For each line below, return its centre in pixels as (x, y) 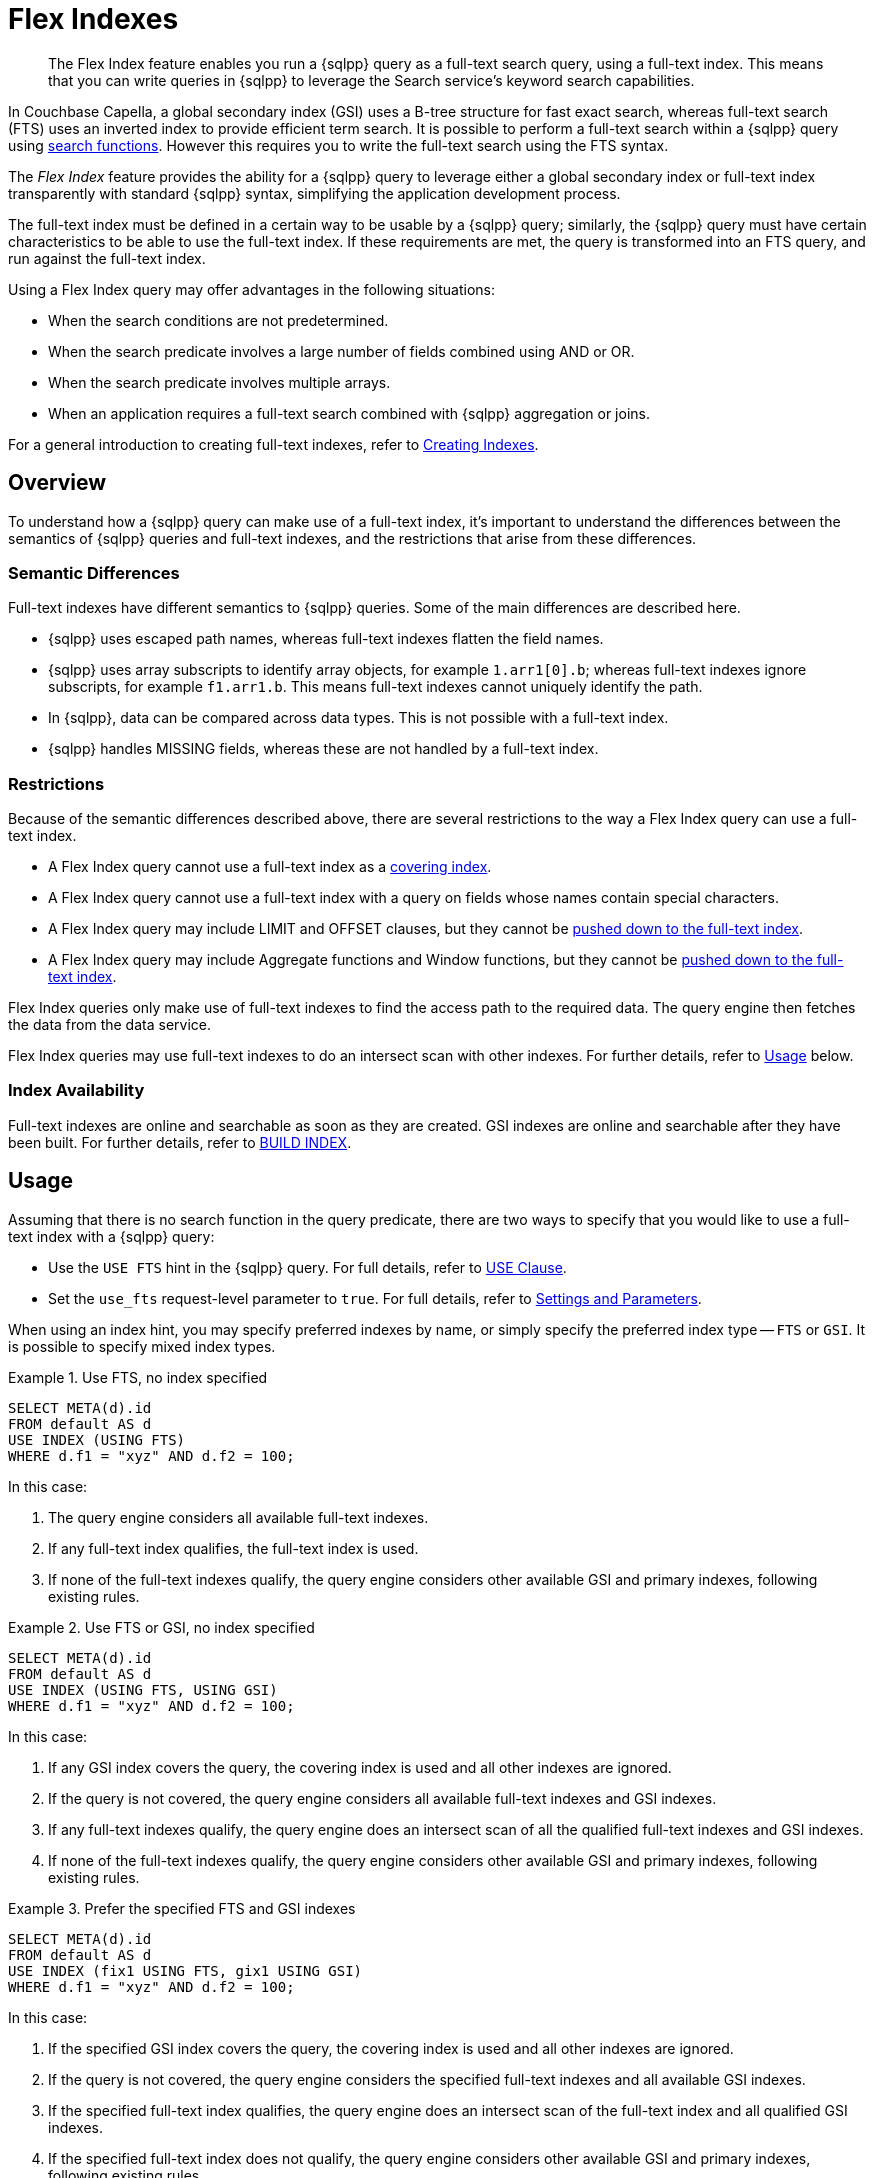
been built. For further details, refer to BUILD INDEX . (180, 1142)
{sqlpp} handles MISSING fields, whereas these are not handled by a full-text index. (323, 749)
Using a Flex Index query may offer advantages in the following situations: (251, 289)
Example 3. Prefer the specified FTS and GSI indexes (182, 1908)
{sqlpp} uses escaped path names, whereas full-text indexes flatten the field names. (326, 639)
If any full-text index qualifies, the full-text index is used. (233, 1548)
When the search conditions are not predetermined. (218, 320)
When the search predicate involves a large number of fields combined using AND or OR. (341, 351)
